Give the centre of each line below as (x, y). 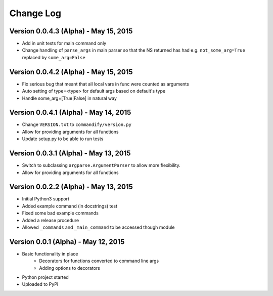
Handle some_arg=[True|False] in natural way (70, 98)
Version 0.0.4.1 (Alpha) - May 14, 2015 (70, 113)
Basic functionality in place (50, 253)
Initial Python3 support (45, 199)
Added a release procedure (51, 220)
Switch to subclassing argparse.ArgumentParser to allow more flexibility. (101, 165)
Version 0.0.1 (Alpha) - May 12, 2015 (67, 242)
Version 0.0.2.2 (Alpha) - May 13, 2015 (71, 187)
